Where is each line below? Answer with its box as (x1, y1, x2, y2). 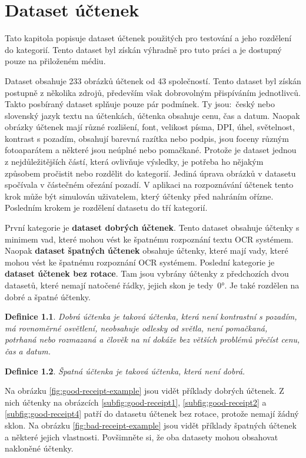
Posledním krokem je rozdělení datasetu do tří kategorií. (5, 201, 208, 214)
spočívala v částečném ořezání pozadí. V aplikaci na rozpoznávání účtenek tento (5, 178, 294, 191)
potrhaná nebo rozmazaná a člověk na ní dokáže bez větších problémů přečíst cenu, (5, 333, 300, 346)
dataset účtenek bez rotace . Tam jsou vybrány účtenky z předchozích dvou (5, 267, 289, 280)
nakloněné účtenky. (5, 442, 74, 454)
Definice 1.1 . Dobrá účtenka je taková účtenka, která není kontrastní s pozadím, (5, 310, 297, 323)
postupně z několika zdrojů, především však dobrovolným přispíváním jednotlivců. (5, 86, 301, 98)
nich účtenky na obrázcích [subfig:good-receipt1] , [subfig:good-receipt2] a (5, 396, 267, 408)
